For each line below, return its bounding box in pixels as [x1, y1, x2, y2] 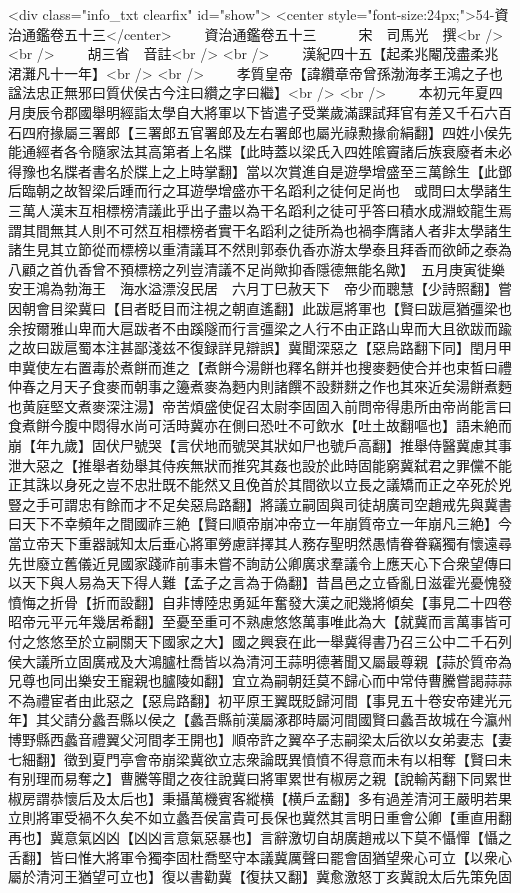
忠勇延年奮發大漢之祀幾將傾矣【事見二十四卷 [217, 591, 512, 612]
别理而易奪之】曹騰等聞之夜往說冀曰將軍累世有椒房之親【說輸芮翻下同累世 [21, 768, 512, 789]
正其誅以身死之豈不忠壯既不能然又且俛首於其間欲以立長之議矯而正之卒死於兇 [8, 474, 512, 495]
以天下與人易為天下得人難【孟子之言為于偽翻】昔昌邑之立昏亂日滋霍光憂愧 [8, 572, 498, 593]
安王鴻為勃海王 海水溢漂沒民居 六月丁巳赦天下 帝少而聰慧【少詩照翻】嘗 [8, 278, 512, 299]
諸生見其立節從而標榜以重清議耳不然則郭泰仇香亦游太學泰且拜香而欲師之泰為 [8, 239, 512, 260]
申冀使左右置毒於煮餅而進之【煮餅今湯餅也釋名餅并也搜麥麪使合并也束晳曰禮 [8, 356, 512, 377]
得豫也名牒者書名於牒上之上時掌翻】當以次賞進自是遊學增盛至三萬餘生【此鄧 [8, 160, 512, 181]
